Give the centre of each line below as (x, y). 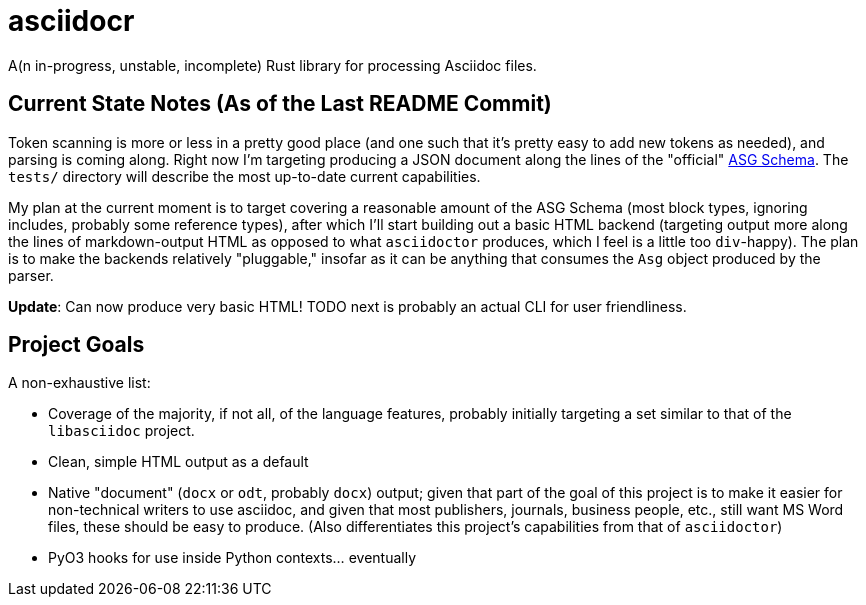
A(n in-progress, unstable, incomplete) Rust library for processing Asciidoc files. (272, 65)
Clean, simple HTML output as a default (178, 462)
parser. (31, 275)
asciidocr (71, 21)
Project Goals (76, 345)
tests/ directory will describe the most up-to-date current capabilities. (244, 176)
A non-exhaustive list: (79, 383)
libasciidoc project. (121, 431)
